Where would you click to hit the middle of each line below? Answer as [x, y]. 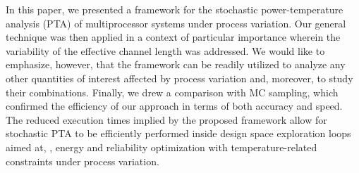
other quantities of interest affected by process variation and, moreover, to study [179, 78]
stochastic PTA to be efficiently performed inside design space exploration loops [178, 133]
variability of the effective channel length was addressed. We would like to [165, 50]
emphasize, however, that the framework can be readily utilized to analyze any [176, 64]
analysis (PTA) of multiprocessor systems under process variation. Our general [176, 23]
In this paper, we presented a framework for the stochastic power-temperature [175, 9]
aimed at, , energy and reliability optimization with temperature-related [162, 147]
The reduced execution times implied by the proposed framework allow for [166, 119]
